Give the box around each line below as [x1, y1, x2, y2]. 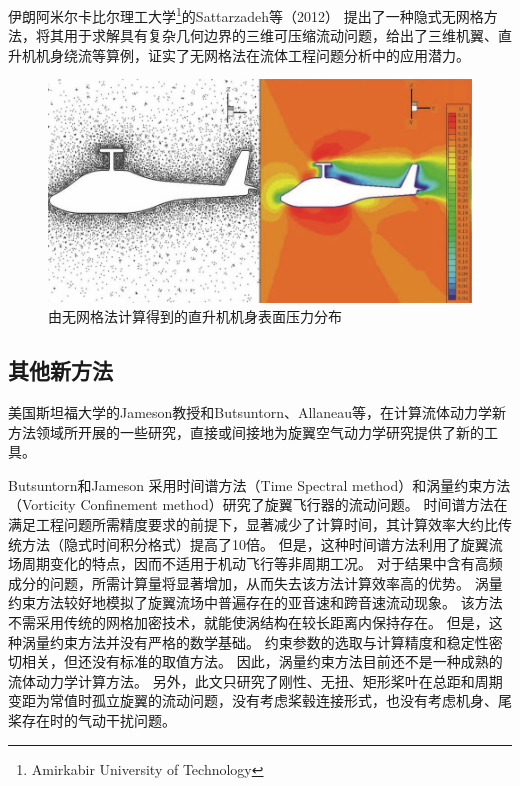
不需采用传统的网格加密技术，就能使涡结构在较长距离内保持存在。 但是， [8, 611, 489, 632]
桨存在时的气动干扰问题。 [8, 709, 176, 730]
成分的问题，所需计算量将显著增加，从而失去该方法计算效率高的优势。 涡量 [8, 572, 503, 593]
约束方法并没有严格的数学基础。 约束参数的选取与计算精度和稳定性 [49, 631, 489, 652]
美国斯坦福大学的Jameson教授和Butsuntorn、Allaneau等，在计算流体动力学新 [8, 402, 506, 423]
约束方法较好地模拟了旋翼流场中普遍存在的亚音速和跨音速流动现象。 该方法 [8, 592, 503, 613]
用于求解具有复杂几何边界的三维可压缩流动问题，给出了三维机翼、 [63, 25, 498, 46]
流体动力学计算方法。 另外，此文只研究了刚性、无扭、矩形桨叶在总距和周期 [8, 670, 503, 691]
